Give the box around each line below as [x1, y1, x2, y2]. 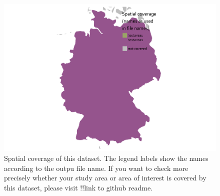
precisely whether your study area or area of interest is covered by [4, 172, 206, 183]
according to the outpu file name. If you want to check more [4, 162, 188, 173]
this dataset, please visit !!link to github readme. [4, 182, 153, 192]
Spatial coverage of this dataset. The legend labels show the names [4, 153, 208, 163]
